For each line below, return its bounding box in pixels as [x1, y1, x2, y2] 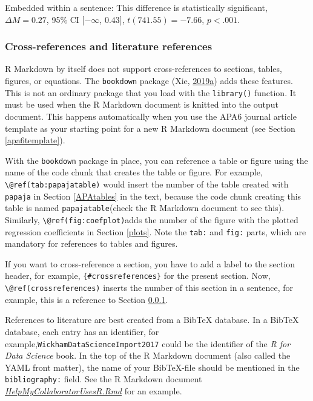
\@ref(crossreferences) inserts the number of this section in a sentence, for [5, 281, 294, 294]
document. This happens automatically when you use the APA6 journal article [5, 109, 297, 122]
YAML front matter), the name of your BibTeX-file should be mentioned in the [5, 360, 300, 373]
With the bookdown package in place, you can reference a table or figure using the [5, 154, 308, 166]
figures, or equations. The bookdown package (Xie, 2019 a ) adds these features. [5, 74, 293, 86]
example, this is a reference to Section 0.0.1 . [5, 293, 168, 305]
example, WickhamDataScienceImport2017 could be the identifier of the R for [5, 337, 291, 350]
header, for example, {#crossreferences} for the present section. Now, [5, 269, 271, 282]
